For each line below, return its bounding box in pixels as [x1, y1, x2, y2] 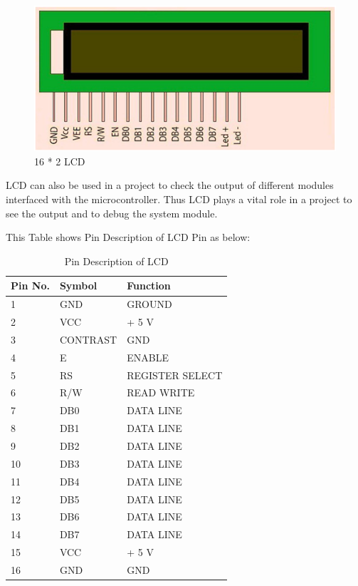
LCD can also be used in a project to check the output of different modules [6, 178, 334, 192]
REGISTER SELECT [127, 367, 223, 382]
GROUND [127, 297, 172, 312]
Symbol [59, 278, 98, 293]
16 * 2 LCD [34, 153, 85, 168]
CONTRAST [59, 331, 117, 346]
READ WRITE [127, 385, 195, 400]
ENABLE [127, 349, 169, 364]
